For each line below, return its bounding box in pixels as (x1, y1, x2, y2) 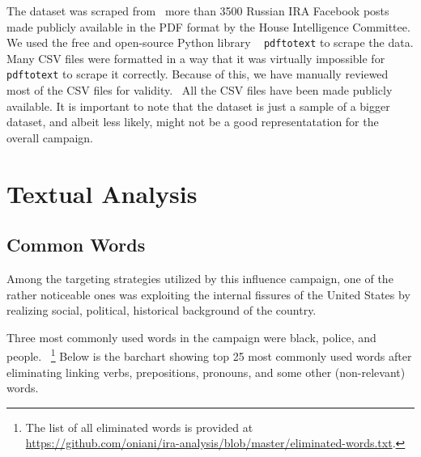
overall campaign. (6, 129, 93, 146)
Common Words (6, 232, 146, 257)
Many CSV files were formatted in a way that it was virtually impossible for (6, 49, 385, 66)
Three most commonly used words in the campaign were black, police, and (6, 328, 376, 345)
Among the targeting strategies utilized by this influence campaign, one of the (6, 270, 393, 287)
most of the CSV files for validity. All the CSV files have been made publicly (6, 82, 393, 99)
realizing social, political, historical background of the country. (6, 302, 317, 319)
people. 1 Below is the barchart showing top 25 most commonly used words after (6, 345, 412, 365)
